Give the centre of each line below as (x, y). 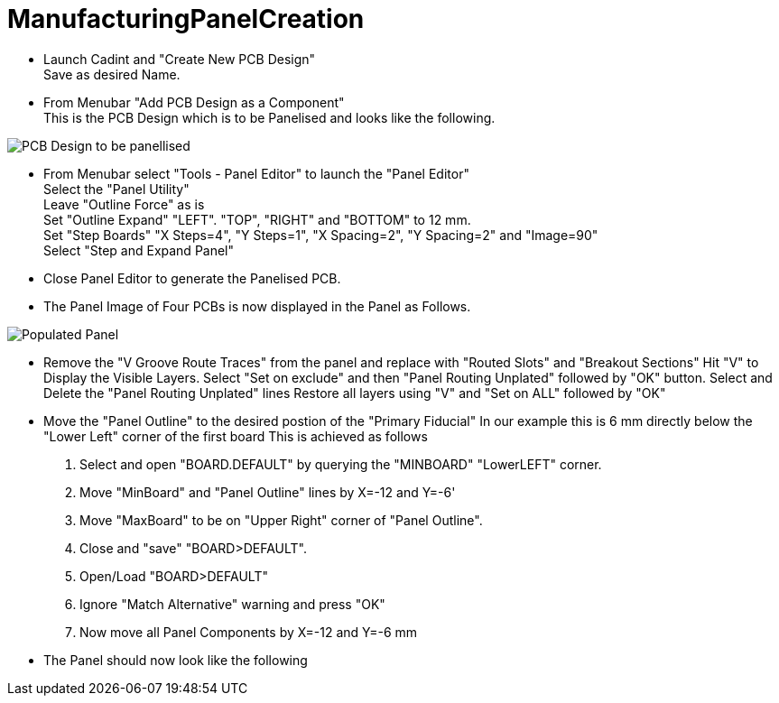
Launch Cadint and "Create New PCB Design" (180, 59)
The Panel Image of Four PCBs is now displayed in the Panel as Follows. (257, 306)
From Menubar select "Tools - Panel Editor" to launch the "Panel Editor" (256, 173)
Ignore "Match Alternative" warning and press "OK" (232, 604)
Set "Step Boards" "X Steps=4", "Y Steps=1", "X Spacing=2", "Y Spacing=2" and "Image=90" (321, 235)
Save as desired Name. (112, 74)
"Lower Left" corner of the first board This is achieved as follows (236, 436)
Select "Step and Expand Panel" (139, 250)
